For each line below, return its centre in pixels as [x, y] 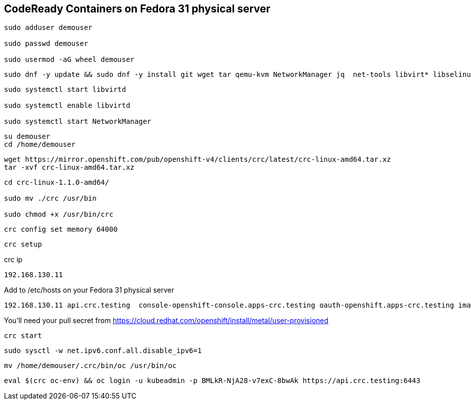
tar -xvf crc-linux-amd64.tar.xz [69, 168]
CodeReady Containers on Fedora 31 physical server [137, 9]
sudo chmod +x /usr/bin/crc [59, 214]
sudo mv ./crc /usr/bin [50, 199]
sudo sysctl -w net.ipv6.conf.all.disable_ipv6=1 [103, 351]
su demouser [27, 137]
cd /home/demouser [40, 145]
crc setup [23, 244]
